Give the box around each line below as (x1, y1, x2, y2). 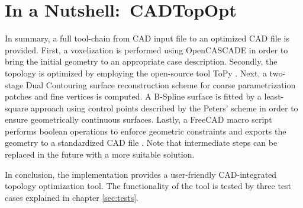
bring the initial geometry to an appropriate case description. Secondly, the (5, 55, 278, 68)
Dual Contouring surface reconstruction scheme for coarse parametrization (25, 78, 296, 91)
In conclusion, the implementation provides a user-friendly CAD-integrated (5, 168, 277, 180)
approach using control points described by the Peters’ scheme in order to (31, 101, 298, 114)
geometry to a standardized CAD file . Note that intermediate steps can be (5, 136, 278, 149)
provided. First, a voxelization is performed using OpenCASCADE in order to (5, 43, 288, 56)
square (5, 101, 28, 114)
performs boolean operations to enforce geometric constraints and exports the (5, 124, 286, 137)
